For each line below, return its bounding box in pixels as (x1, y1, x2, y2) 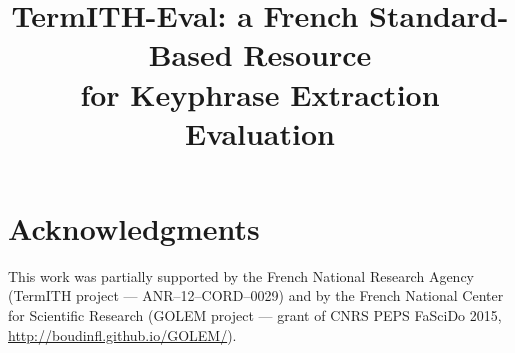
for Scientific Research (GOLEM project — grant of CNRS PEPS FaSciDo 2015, (8, 305, 502, 326)
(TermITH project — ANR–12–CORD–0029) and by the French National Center (8, 285, 504, 306)
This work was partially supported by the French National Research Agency (8, 265, 475, 286)
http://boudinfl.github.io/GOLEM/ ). (8, 324, 237, 345)
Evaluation (185, 112, 335, 153)
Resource (243, 34, 372, 75)
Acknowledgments (8, 207, 260, 248)
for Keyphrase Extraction (80, 73, 440, 114)
